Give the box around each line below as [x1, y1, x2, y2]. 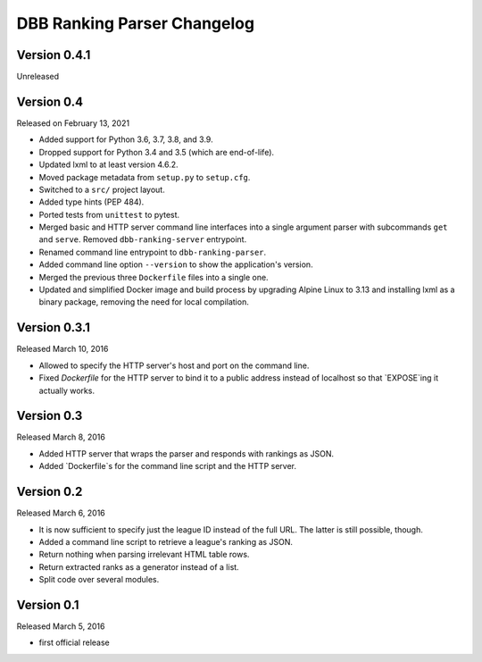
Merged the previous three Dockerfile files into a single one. [38, 272, 269, 282]
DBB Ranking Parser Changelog [16, 13, 254, 33]
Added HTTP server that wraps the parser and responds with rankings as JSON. [38, 448, 335, 459]
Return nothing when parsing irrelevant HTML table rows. [38, 549, 250, 560]
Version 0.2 [16, 484, 83, 499]
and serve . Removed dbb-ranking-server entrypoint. [38, 234, 247, 245]
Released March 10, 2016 [16, 344, 109, 355]
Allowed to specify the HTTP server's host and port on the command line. [38, 360, 310, 371]
